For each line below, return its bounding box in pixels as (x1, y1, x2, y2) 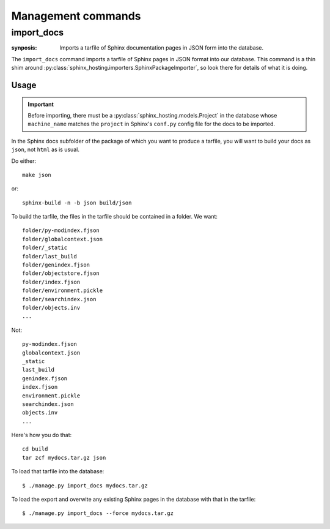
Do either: (11, 157, 37, 165)
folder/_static (22, 244, 68, 251)
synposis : (11, 44, 37, 51)
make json (22, 171, 51, 178)
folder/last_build (22, 253, 78, 260)
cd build (22, 446, 48, 452)
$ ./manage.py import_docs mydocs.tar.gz (22, 482, 148, 489)
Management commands (11, 9, 141, 23)
